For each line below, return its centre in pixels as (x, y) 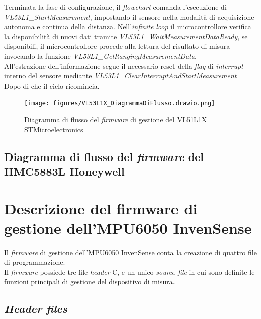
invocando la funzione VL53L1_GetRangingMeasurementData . (100, 56)
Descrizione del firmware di (101, 208)
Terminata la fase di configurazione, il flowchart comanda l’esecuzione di (115, 7)
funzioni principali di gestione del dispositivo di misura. (90, 282)
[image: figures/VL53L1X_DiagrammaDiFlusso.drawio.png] (120, 103)
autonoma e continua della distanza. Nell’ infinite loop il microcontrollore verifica (128, 26)
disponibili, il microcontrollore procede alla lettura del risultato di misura (117, 46)
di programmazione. (35, 262)
